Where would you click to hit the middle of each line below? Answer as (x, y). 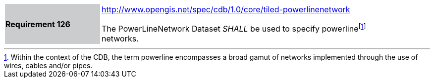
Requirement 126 (38, 24)
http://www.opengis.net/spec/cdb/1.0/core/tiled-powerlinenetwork (226, 9)
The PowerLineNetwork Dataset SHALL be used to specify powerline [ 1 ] (234, 28)
